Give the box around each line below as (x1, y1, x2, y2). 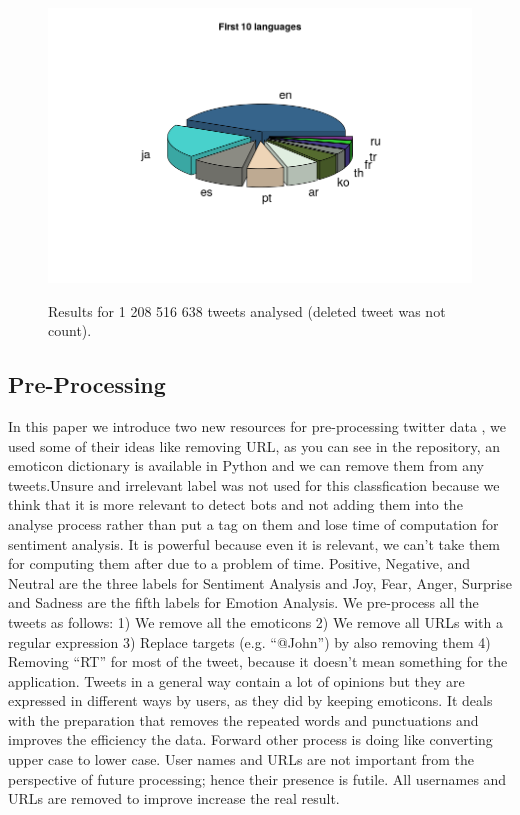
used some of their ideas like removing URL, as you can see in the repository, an (8, 435, 501, 456)
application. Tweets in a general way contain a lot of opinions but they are (8, 670, 465, 691)
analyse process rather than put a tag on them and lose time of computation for (8, 513, 499, 534)
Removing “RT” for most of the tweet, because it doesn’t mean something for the (8, 651, 508, 672)
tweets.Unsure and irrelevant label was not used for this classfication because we (8, 474, 500, 495)
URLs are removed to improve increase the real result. (8, 788, 340, 809)
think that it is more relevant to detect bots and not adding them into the (8, 494, 463, 515)
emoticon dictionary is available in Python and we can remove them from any (8, 455, 484, 476)
